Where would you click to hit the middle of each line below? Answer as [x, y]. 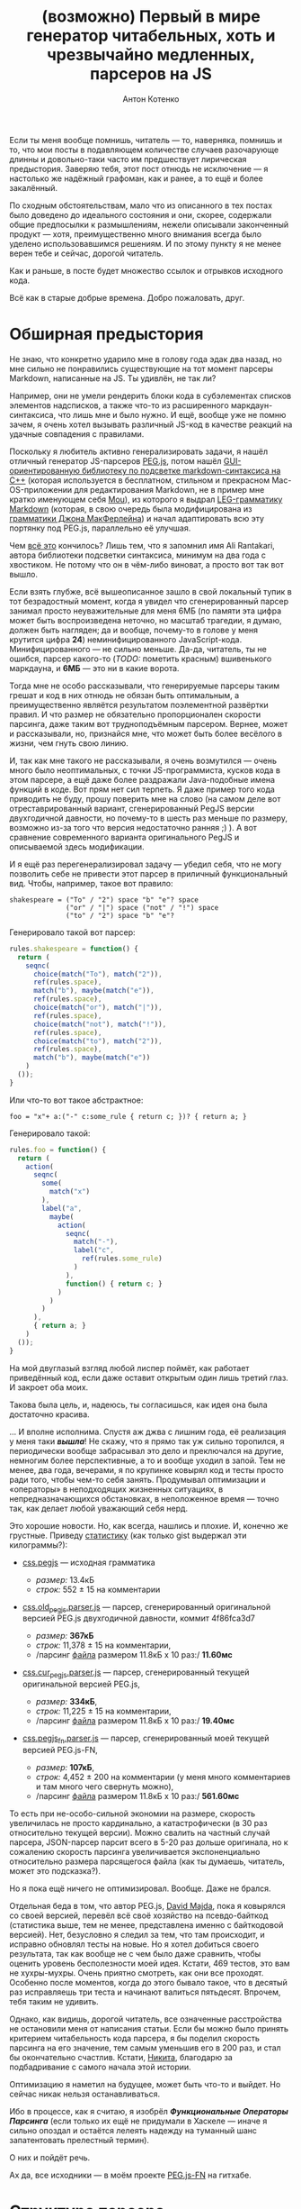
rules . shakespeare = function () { [74, 949]
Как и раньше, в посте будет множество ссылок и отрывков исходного [146, 270]
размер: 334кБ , [66, 1702]
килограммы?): [39, 1545]
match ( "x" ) [70, 1192]
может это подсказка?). [55, 1871]
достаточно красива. [49, 1414]
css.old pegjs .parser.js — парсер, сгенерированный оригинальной [146, 1608]
